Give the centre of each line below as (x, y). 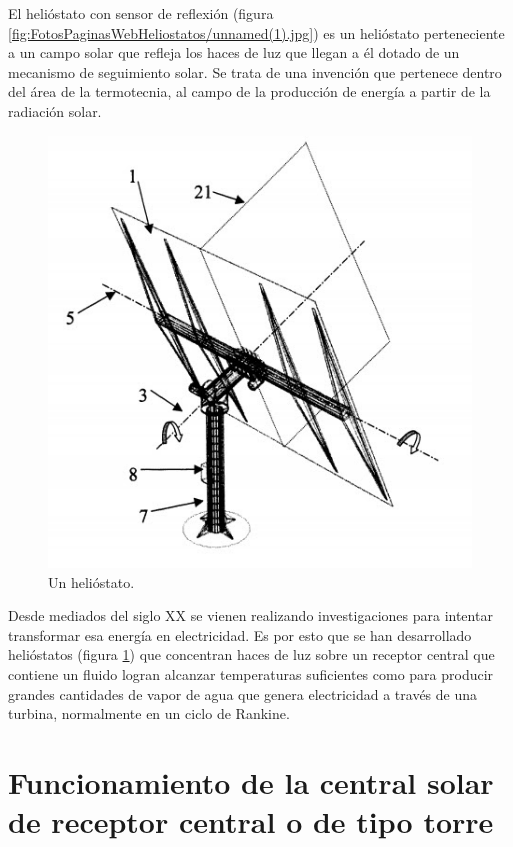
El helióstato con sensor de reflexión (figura (141, 13)
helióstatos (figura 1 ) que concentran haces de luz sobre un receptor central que (251, 654)
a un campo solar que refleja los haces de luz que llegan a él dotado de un (234, 52)
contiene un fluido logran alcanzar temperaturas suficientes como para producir (251, 673)
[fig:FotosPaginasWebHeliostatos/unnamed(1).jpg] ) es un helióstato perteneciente (256, 32)
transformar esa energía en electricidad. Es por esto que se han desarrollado (240, 634)
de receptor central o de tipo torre (251, 821)
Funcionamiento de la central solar (251, 781)
